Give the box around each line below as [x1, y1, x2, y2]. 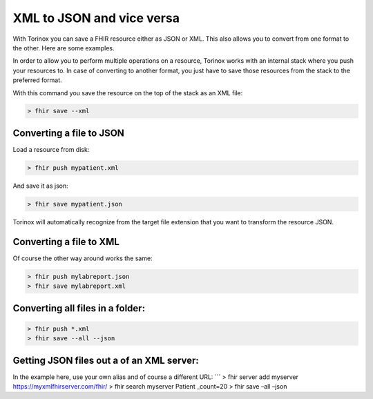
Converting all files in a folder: [12, 302, 145, 314]
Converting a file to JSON [12, 127, 124, 139]
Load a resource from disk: [12, 145, 90, 153]
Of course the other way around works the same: [12, 254, 153, 262]
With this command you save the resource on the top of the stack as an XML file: [12, 88, 243, 97]
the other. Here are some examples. [12, 43, 115, 52]
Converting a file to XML [12, 235, 120, 248]
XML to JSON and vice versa [12, 10, 180, 26]
